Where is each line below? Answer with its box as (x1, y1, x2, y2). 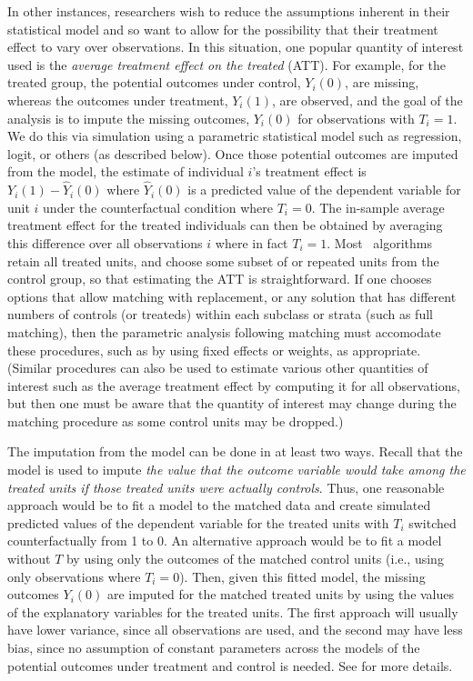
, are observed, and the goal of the (271, 90, 463, 109)
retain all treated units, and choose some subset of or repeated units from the (7, 251, 439, 270)
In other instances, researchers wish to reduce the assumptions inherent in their (7, 2, 450, 20)
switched (408, 513, 457, 532)
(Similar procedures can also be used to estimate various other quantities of (7, 358, 428, 377)
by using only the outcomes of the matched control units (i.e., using (65, 549, 444, 568)
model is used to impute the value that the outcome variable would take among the (7, 460, 466, 479)
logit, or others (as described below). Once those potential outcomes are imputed (7, 144, 458, 163)
